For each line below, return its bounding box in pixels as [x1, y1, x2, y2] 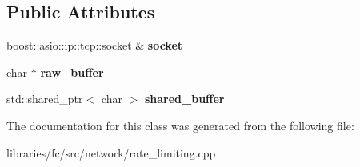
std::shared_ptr [6, 90, 83, 107]
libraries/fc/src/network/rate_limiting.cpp [6, 144, 216, 161]
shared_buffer [144, 90, 225, 107]
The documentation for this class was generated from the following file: [6, 117, 354, 133]
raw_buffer [40, 63, 104, 80]
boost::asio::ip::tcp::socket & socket [6, 37, 183, 54]
